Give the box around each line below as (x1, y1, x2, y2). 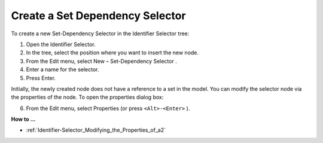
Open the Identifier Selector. (26, 41, 96, 48)
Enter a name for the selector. (26, 66, 99, 73)
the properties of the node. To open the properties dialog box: (11, 93, 164, 101)
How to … (11, 115, 36, 123)
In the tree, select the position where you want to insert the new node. (26, 49, 199, 56)
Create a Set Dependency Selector (11, 9, 186, 22)
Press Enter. (26, 74, 56, 81)
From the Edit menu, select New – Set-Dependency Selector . (26, 57, 178, 65)
